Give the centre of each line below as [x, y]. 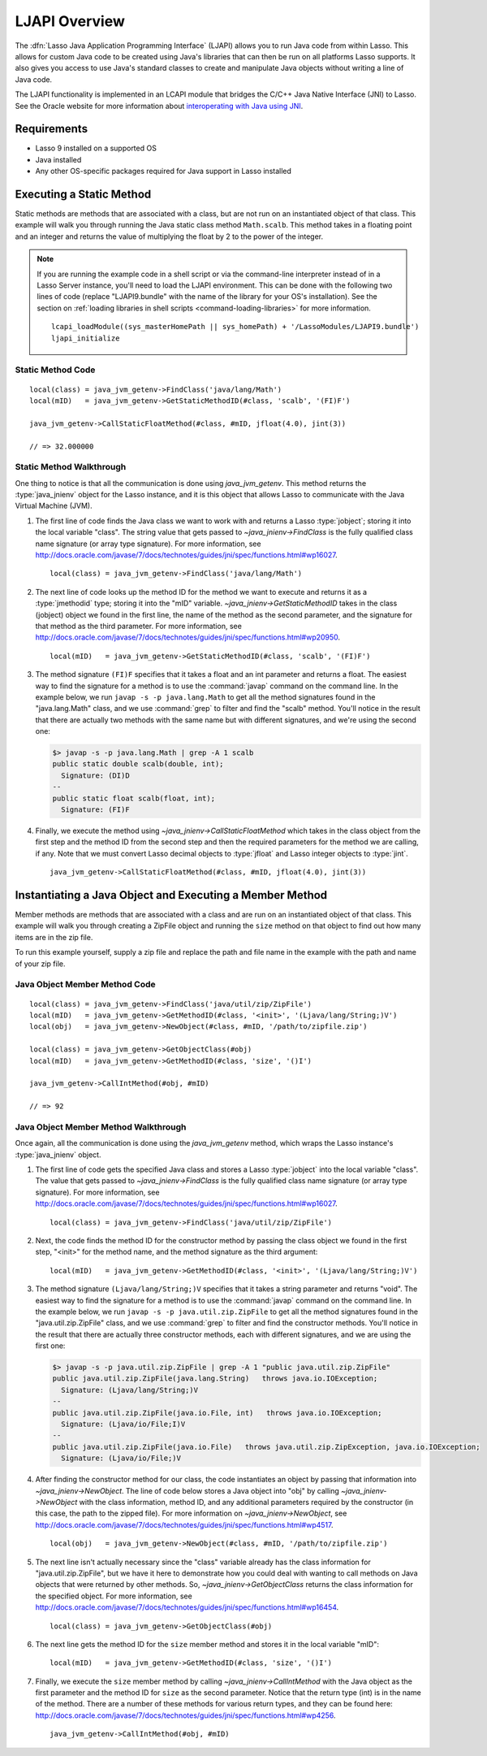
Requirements [52, 129]
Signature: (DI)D [95, 775]
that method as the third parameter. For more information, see [139, 626]
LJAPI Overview [70, 21]
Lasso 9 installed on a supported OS [96, 148]
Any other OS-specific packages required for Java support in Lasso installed [164, 171]
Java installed [58, 159]
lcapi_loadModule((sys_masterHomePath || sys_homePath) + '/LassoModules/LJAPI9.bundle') [235, 327]
